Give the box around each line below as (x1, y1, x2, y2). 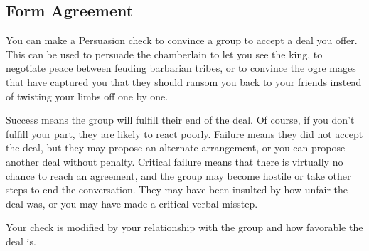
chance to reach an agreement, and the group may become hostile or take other (6, 168, 351, 183)
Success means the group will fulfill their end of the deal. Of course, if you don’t (6, 112, 355, 127)
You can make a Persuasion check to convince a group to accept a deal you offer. (6, 33, 358, 48)
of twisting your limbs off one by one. (6, 88, 169, 103)
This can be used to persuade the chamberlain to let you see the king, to (6, 46, 323, 61)
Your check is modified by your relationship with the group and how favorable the (6, 220, 363, 235)
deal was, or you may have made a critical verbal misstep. (6, 196, 258, 210)
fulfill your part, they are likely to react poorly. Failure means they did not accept (6, 126, 363, 141)
